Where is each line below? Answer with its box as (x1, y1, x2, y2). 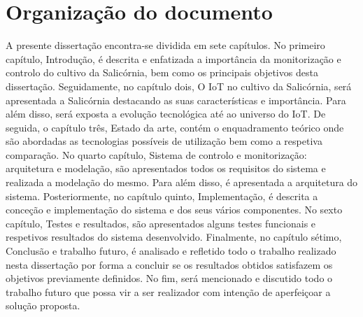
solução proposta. (6, 298, 80, 313)
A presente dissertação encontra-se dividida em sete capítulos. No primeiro (6, 38, 325, 52)
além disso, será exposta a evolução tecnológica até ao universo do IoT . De (6, 106, 326, 121)
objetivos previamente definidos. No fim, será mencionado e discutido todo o (6, 271, 333, 286)
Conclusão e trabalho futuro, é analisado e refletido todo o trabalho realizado (6, 244, 336, 258)
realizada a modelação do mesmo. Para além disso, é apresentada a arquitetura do (6, 175, 358, 190)
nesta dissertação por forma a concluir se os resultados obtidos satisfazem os (6, 257, 333, 272)
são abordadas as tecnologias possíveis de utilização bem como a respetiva (6, 134, 322, 148)
